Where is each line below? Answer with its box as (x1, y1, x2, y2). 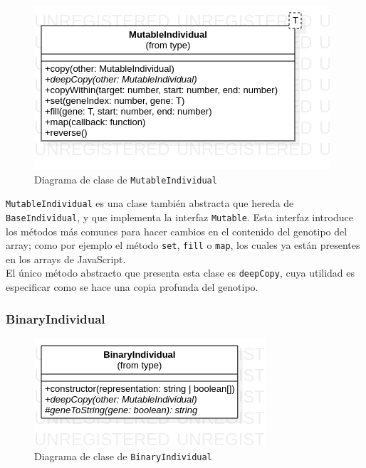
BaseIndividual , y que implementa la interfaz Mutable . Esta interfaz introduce (6, 209, 353, 224)
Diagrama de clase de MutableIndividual (34, 171, 217, 186)
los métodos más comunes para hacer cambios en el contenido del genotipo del (6, 223, 347, 238)
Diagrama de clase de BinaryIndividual (34, 449, 212, 464)
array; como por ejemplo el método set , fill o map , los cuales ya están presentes (6, 238, 360, 252)
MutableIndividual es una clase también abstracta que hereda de (6, 196, 294, 211)
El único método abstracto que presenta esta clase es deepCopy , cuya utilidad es (6, 265, 355, 280)
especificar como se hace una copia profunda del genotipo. (6, 280, 258, 294)
